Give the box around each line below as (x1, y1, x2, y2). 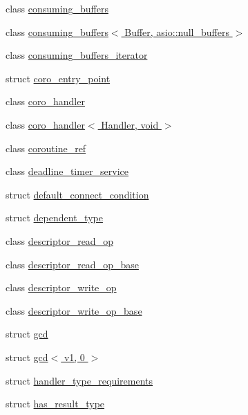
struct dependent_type (6, 210, 103, 225)
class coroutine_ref (6, 140, 86, 155)
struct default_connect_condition (6, 187, 149, 201)
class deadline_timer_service (6, 164, 129, 178)
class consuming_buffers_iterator (6, 48, 148, 62)
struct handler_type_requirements (6, 373, 153, 387)
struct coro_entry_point (6, 71, 111, 85)
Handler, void (101, 117, 159, 131)
